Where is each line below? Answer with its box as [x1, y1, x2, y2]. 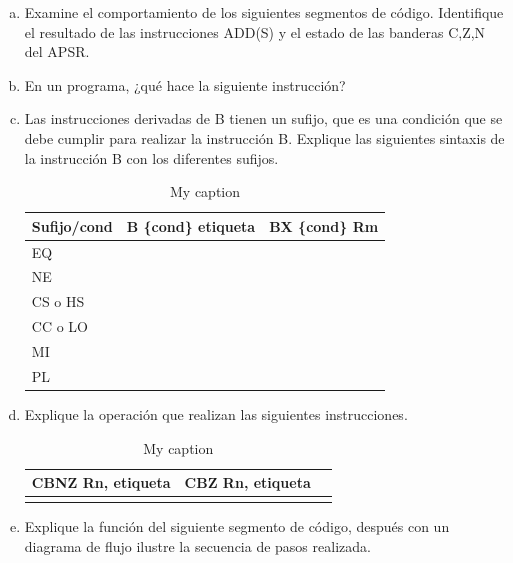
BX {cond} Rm [269, 215, 379, 236]
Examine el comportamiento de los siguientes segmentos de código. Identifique [24, 2, 504, 22]
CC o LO [31, 316, 88, 337]
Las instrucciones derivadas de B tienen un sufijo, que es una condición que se [24, 108, 503, 129]
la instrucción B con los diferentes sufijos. [24, 147, 279, 168]
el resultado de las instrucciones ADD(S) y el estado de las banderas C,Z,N [24, 21, 486, 42]
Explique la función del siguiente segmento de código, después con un [24, 516, 450, 537]
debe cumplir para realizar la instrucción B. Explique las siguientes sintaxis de [24, 127, 505, 148]
